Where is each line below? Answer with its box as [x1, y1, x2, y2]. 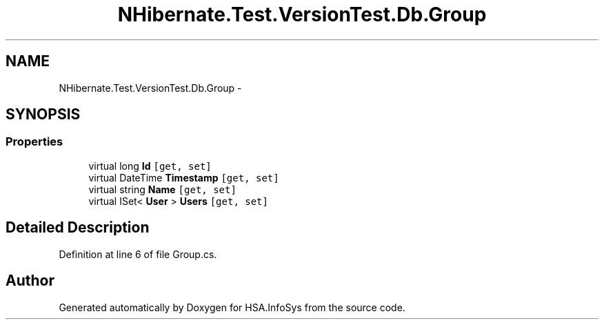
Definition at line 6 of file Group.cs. [59, 248, 217, 260]
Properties [6, 135, 63, 149]
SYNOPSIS [6, 106, 81, 124]
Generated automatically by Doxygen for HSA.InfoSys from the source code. [59, 301, 405, 313]
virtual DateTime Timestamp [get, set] [88, 171, 279, 184]
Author [6, 272, 54, 290]
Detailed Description [6, 219, 150, 237]
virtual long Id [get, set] [88, 159, 212, 172]
